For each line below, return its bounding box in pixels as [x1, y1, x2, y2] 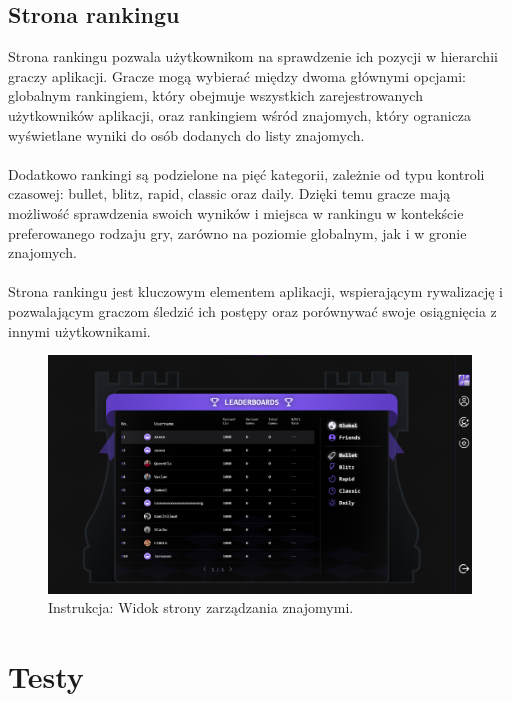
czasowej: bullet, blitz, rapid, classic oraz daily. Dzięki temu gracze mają [8, 183, 451, 204]
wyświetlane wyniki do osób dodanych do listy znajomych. [8, 124, 365, 145]
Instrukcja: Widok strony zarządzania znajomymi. [48, 597, 354, 618]
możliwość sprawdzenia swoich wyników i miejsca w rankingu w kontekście [8, 202, 464, 223]
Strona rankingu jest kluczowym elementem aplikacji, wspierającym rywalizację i [8, 281, 503, 302]
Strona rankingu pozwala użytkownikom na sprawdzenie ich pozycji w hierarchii [8, 46, 498, 67]
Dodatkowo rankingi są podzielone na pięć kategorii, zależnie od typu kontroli [8, 163, 485, 184]
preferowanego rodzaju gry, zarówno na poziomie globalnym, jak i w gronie [8, 222, 467, 243]
